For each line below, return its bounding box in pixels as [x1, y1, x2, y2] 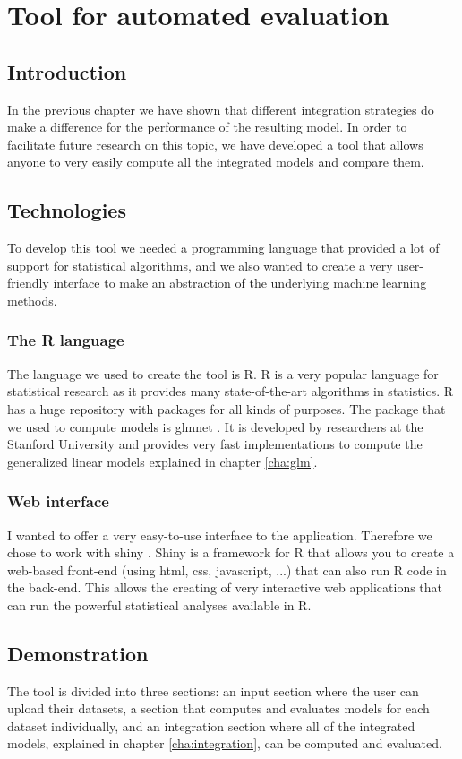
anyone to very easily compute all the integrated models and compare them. [7, 152, 424, 171]
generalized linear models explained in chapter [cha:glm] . [7, 452, 318, 470]
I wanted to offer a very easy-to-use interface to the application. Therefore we [7, 525, 432, 544]
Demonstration [7, 639, 149, 667]
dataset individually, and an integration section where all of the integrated [7, 716, 415, 735]
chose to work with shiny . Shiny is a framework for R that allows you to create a [7, 543, 455, 562]
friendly [7, 273, 49, 292]
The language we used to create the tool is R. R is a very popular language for [7, 364, 439, 383]
